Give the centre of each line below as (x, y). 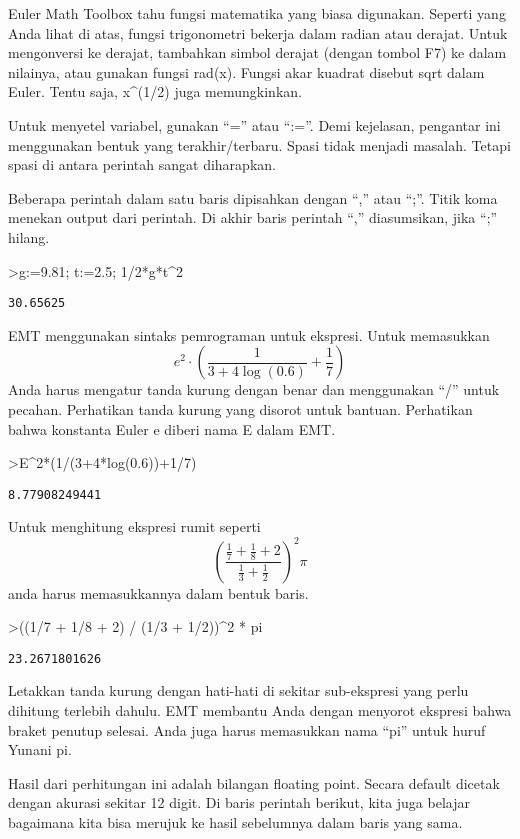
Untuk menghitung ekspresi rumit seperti (134, 526)
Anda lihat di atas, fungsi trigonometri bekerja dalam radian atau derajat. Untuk (258, 32)
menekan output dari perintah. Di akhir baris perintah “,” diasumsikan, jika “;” (253, 217)
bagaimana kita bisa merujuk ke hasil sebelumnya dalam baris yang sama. (235, 821)
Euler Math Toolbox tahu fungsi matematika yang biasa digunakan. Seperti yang (257, 13)
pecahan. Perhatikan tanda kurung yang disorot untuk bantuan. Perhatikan (240, 408)
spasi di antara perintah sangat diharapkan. (142, 164)
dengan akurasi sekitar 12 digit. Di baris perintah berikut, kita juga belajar (239, 802)
